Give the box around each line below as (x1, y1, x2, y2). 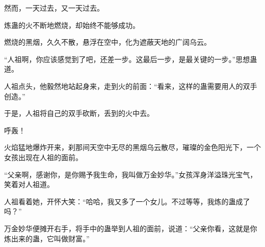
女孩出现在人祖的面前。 (4, 151, 83, 162)
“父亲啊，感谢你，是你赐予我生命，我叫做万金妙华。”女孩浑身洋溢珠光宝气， (4, 169, 257, 179)
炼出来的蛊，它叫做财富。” (4, 233, 90, 243)
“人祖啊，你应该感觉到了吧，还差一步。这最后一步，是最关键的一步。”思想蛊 (4, 53, 257, 64)
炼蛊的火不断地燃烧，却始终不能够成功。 (4, 19, 140, 30)
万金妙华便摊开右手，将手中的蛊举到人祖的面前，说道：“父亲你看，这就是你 (4, 223, 257, 233)
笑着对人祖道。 (4, 179, 54, 190)
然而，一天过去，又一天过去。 (4, 3, 104, 13)
